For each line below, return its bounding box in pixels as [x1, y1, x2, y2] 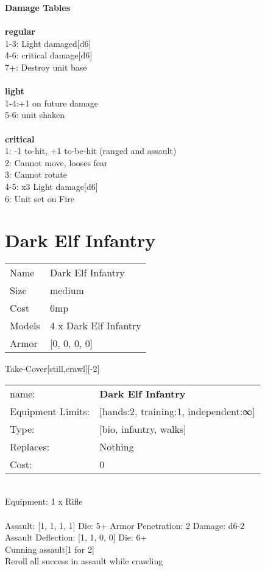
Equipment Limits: [10, 404, 90, 418]
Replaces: [10, 439, 50, 454]
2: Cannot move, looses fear [5, 156, 108, 169]
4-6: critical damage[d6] [5, 49, 93, 61]
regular [5, 25, 35, 38]
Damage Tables [5, 1, 71, 13]
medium [49, 283, 84, 298]
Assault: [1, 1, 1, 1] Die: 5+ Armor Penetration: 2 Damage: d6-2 [5, 519, 245, 531]
